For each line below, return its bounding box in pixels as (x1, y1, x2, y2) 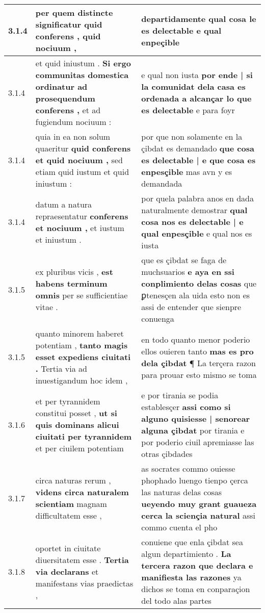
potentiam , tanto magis (35, 339, 128, 351)
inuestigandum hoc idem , (35, 374, 128, 386)
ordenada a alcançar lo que (141, 92, 252, 104)
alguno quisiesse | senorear (141, 413, 250, 424)
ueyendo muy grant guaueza (141, 498, 257, 509)
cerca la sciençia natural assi (141, 509, 256, 521)
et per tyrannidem (35, 395, 100, 407)
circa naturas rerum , (35, 474, 111, 486)
